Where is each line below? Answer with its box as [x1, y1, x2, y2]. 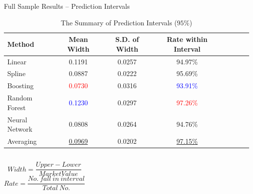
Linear [7, 56, 27, 66]
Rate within [166, 34, 208, 44]
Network [7, 124, 33, 134]
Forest [7, 102, 26, 112]
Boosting [7, 80, 34, 91]
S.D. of [115, 34, 139, 44]
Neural [7, 114, 27, 124]
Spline [7, 68, 26, 78]
